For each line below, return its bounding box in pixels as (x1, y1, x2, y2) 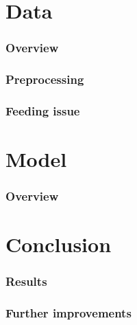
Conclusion (5, 230, 112, 258)
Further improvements (5, 304, 132, 322)
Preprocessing (5, 71, 84, 88)
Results (5, 273, 47, 290)
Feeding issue (5, 102, 80, 119)
